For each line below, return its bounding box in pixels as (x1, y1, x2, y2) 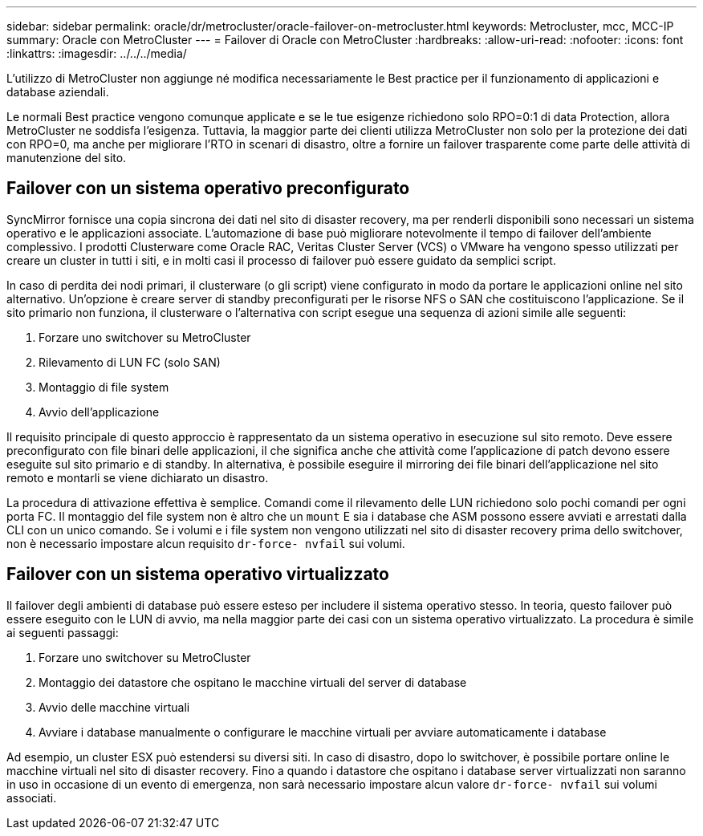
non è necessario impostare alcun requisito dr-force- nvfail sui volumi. (6, 536, 405, 550)
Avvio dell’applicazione (39, 404, 160, 419)
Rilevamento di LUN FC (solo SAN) (39, 355, 221, 369)
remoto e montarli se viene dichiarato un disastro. (6, 470, 269, 485)
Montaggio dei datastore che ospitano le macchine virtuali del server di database (39, 675, 467, 689)
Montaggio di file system (39, 379, 169, 394)
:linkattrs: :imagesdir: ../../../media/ (6, 47, 187, 60)
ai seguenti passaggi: (6, 625, 119, 639)
